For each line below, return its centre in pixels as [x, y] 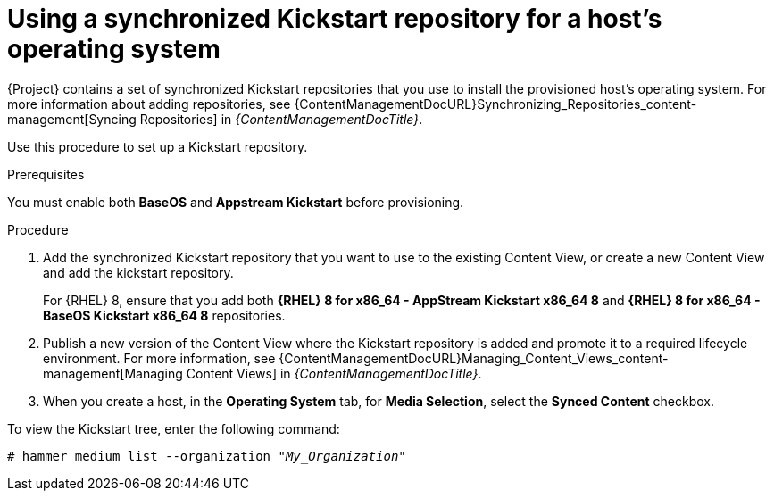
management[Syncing [72, 119]
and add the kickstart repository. [138, 272]
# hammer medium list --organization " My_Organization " [207, 456]
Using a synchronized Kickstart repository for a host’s [335, 19]
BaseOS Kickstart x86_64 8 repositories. [164, 315]
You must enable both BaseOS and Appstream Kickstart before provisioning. [236, 202]
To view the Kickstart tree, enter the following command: [174, 428]
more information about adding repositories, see [149, 104]
